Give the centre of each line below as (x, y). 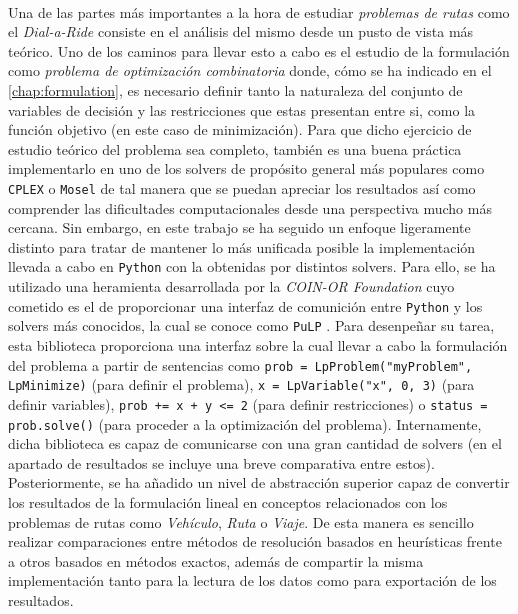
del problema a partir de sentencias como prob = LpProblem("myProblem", (240, 364)
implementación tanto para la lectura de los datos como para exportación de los (252, 580)
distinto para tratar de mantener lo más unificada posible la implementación (242, 246)
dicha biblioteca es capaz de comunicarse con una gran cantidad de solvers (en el (255, 443)
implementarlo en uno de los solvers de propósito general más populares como (246, 168)
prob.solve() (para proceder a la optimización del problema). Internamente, (245, 423)
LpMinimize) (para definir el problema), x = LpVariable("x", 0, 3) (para (241, 384)
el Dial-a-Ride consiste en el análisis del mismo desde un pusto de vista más (241, 31)
